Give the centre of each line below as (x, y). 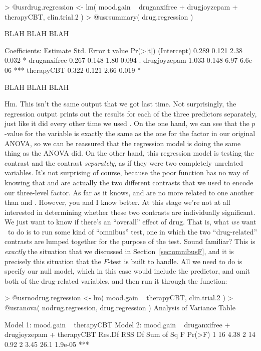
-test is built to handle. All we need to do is (175, 261)
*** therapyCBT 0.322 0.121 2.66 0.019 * (77, 70)
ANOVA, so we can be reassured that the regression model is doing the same (123, 143)
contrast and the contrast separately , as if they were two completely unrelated (124, 162)
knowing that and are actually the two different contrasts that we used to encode (129, 182)
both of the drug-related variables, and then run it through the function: (116, 280)
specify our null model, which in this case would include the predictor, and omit (127, 271)
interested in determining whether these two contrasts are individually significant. (130, 212)
